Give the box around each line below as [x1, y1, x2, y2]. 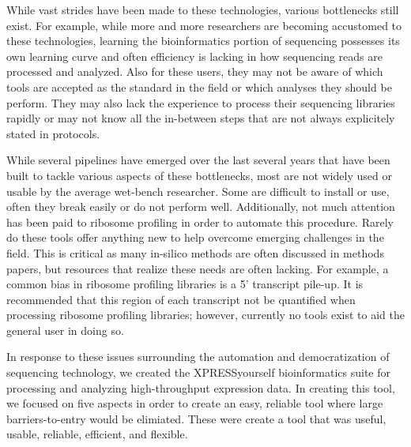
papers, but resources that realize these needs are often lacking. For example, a [6, 260, 389, 276]
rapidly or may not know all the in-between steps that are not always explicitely [6, 110, 395, 126]
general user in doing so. [6, 321, 124, 338]
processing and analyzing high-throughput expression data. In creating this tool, [6, 379, 395, 396]
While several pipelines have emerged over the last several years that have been [6, 152, 390, 168]
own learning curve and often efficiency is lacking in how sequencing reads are [6, 47, 383, 64]
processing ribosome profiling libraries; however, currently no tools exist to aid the [6, 306, 405, 323]
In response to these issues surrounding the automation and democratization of [6, 348, 390, 365]
